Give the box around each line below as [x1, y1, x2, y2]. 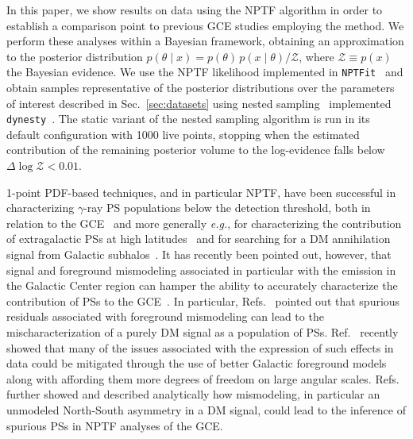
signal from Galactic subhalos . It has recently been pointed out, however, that [6, 246, 392, 263]
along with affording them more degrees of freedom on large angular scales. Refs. [6, 370, 399, 387]
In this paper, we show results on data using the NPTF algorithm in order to [6, 2, 383, 17]
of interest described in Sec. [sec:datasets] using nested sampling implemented [6, 94, 392, 111]
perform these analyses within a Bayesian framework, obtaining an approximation [6, 33, 404, 49]
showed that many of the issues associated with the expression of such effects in [6, 339, 394, 356]
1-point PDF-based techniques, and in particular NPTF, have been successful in [6, 183, 396, 200]
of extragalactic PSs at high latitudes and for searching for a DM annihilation [6, 230, 391, 247]
